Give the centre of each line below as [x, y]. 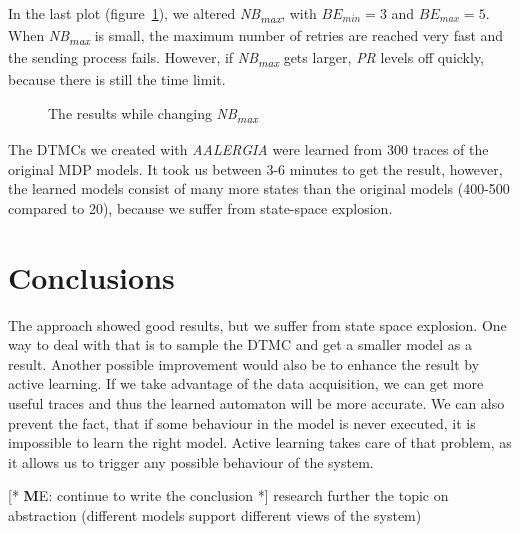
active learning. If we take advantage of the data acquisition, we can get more [246, 383]
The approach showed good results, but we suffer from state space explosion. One [257, 324]
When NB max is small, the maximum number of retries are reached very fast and [256, 36]
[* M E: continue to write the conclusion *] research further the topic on [228, 495]
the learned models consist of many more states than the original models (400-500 [259, 188]
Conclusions [91, 276]
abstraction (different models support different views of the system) [215, 514]
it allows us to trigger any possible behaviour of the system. [191, 461]
